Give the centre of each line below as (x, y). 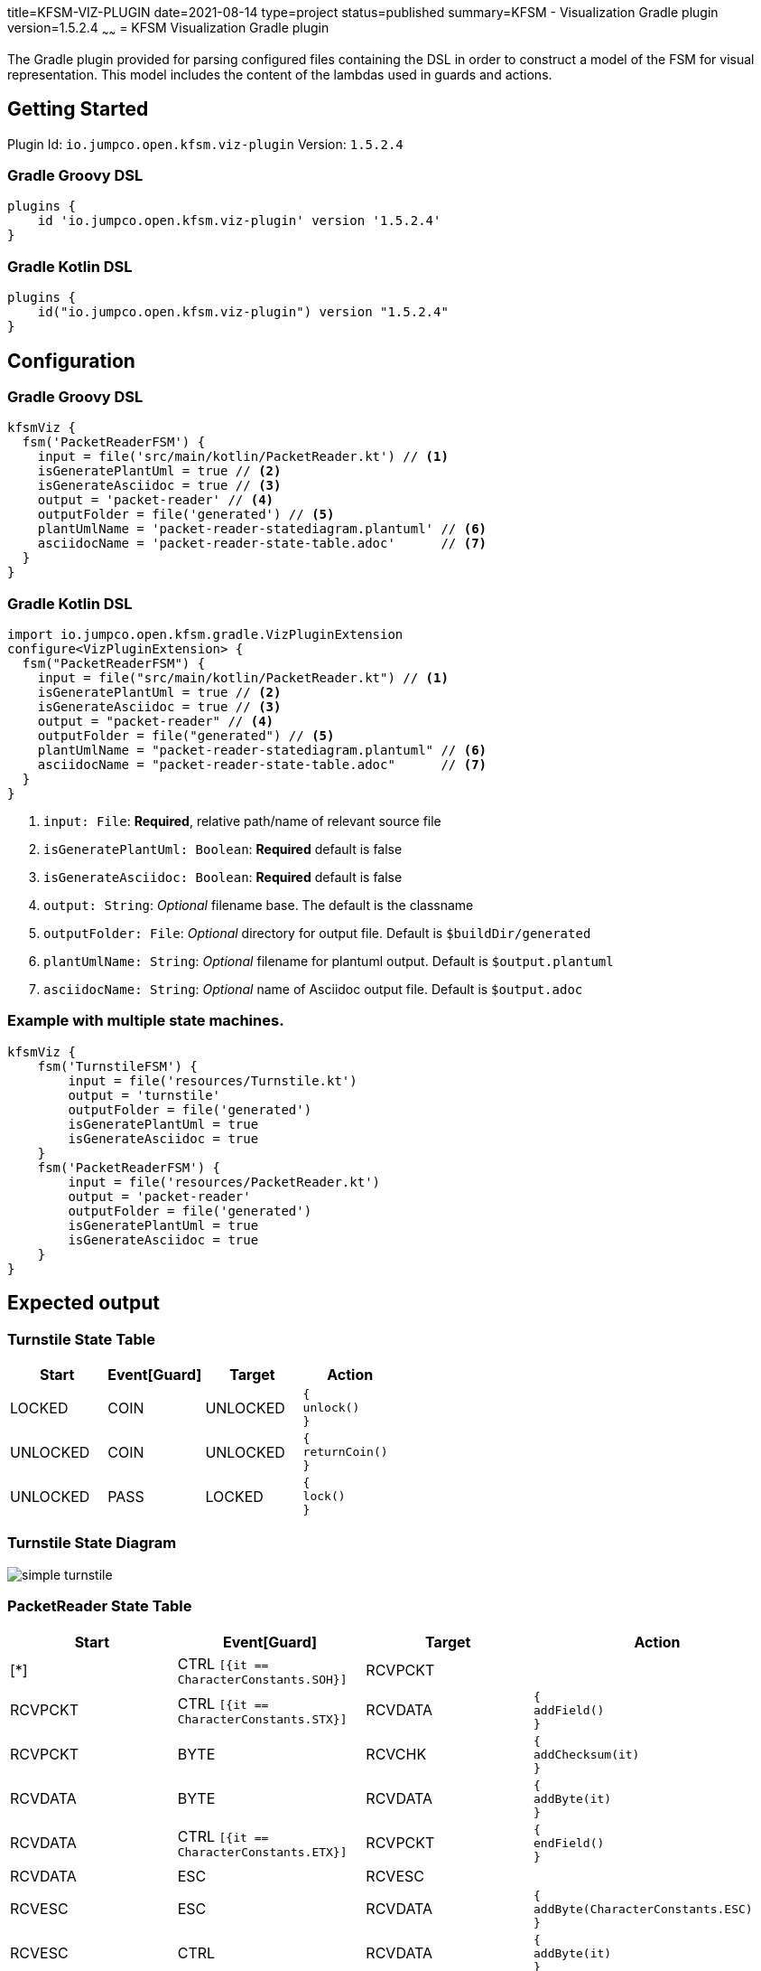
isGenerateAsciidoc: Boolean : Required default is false (223, 878)
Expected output (84, 1303)
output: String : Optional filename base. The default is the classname (259, 906)
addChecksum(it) (587, 1754)
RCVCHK (396, 1755)
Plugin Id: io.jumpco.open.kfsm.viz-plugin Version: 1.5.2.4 (205, 144)
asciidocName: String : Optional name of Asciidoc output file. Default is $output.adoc (313, 990)
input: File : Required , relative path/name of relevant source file (242, 821)
